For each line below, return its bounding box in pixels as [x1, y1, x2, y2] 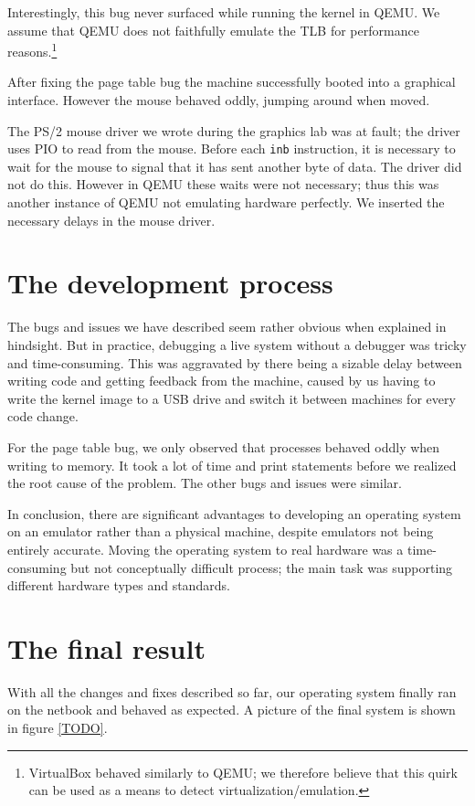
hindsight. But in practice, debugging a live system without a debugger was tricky [7, 334, 467, 354]
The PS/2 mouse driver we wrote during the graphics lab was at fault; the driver [7, 121, 460, 140]
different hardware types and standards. [7, 576, 230, 595]
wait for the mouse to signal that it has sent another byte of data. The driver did [7, 156, 462, 175]
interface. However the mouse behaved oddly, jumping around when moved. [7, 90, 430, 110]
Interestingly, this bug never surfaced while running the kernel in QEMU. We [7, 3, 440, 21]
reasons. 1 [7, 39, 58, 60]
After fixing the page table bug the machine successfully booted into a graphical [7, 72, 456, 91]
